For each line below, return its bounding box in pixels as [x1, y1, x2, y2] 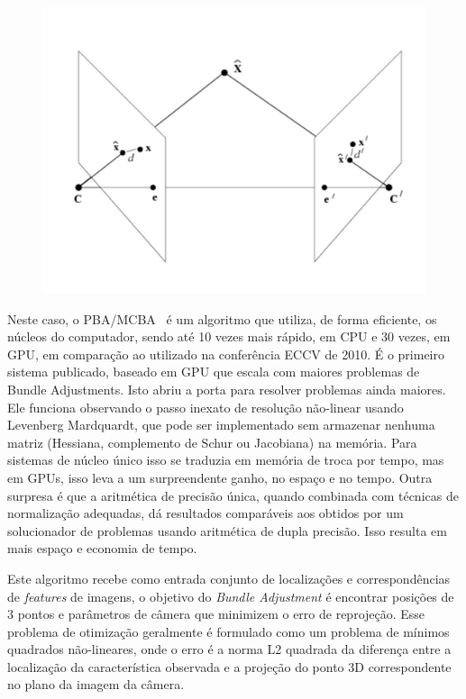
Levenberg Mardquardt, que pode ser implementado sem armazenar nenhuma [7, 415, 435, 434]
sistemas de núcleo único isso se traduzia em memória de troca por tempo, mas [7, 450, 444, 469]
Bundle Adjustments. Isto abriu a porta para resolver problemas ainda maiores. [7, 379, 446, 398]
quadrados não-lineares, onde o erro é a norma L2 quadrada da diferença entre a [7, 640, 452, 658]
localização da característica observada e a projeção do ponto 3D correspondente [7, 657, 452, 676]
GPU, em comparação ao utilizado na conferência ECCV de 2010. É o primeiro [7, 344, 444, 363]
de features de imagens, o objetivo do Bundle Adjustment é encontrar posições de [7, 586, 454, 605]
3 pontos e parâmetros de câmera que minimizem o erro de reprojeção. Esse [7, 604, 425, 623]
